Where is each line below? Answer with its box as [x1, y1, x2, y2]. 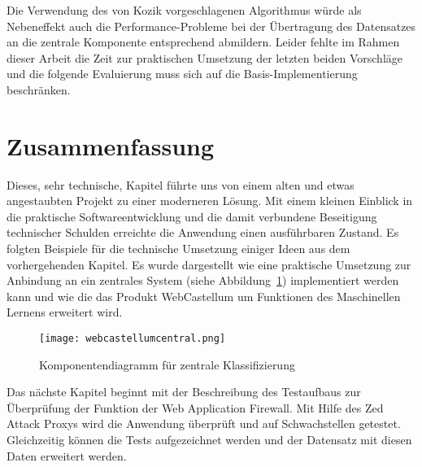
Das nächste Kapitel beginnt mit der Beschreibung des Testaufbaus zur [7, 383, 361, 400]
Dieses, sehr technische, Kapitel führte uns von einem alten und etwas [7, 176, 355, 193]
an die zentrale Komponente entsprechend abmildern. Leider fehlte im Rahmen [7, 33, 400, 50]
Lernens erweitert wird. [7, 303, 123, 321]
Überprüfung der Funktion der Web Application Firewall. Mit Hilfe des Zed [7, 399, 384, 416]
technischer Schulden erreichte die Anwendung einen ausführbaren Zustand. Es [7, 224, 399, 241]
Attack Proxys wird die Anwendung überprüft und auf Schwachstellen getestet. [7, 415, 401, 432]
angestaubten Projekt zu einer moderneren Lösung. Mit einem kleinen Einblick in [7, 192, 413, 209]
